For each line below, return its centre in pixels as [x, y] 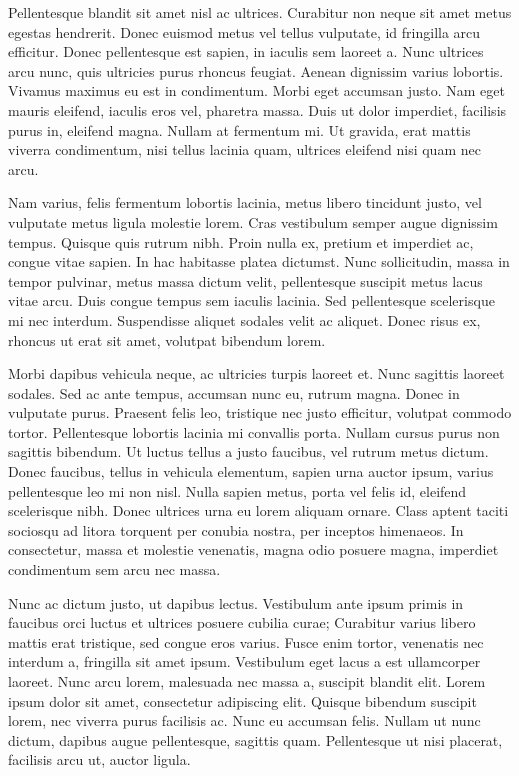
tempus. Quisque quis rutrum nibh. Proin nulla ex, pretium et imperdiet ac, [241, 241]
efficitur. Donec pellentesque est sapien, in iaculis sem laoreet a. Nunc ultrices [246, 51]
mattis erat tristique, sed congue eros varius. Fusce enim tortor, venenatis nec [246, 641]
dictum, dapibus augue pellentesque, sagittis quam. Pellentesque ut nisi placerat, [255, 739]
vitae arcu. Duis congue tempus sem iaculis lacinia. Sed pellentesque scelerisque [251, 300]
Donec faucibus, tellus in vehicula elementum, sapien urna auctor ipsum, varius [251, 471]
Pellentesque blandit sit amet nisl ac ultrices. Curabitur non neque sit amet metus [260, 12]
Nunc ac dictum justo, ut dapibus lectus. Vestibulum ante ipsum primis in [236, 602]
